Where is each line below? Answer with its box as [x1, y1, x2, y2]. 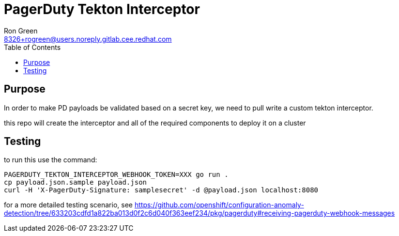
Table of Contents [4, 43, 61, 51]
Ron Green [4, 26, 38, 35]
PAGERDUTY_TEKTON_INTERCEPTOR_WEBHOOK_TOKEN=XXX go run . [4, 171, 229, 179]
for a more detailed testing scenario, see [4, 201, 133, 209]
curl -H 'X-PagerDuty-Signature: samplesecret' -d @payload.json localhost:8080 [4, 186, 319, 194]
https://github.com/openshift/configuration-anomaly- [134, 201, 304, 209]
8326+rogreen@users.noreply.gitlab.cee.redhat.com [4, 34, 172, 43]
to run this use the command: [4, 156, 97, 164]
